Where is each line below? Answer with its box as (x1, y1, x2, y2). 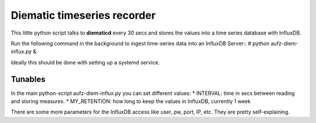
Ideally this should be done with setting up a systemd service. (11, 59, 160, 66)
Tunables (11, 74, 46, 84)
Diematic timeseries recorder (11, 9, 156, 22)
